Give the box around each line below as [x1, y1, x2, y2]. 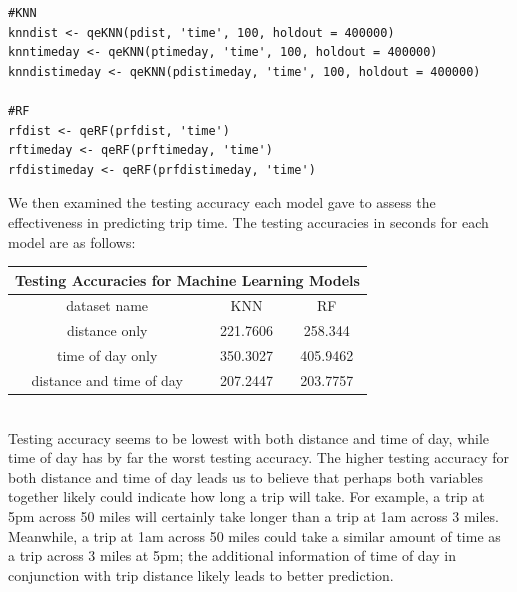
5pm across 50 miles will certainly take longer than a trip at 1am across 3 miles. [8, 506, 499, 527]
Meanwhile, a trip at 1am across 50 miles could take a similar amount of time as [8, 525, 501, 546]
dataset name [66, 295, 149, 316]
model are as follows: [8, 231, 136, 252]
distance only [66, 320, 148, 341]
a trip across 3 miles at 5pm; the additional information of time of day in [8, 545, 456, 566]
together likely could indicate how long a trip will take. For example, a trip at [8, 486, 485, 507]
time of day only [57, 345, 158, 366]
